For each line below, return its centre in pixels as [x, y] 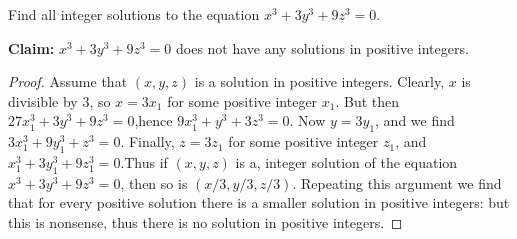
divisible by [43, 100]
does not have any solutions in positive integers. [322, 47]
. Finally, [147, 141]
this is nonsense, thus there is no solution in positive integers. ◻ [205, 221]
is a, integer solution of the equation [346, 161]
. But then [367, 100]
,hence [153, 120]
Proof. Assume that [68, 81]
